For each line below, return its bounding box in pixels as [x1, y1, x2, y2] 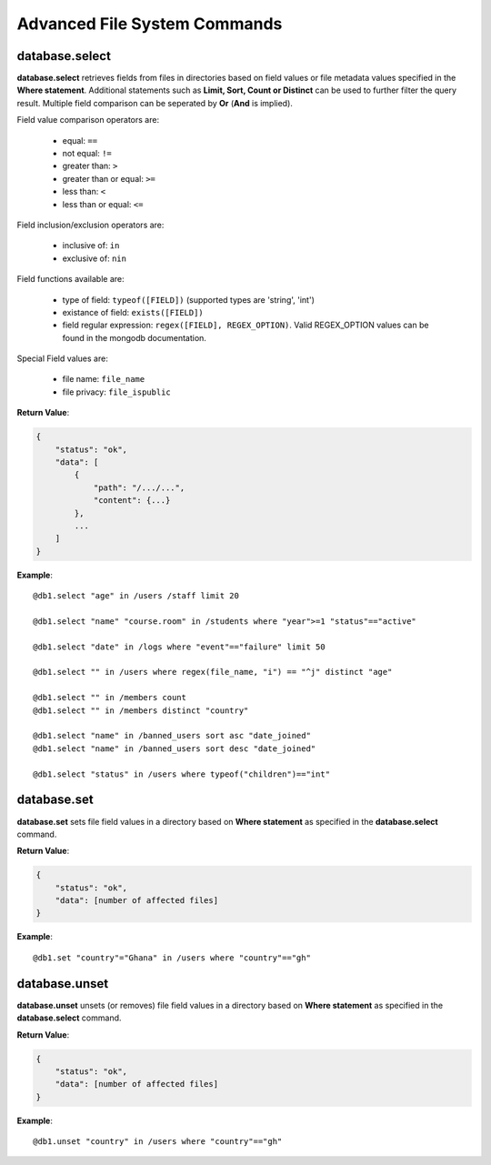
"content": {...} [93, 496, 171, 506]
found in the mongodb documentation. [62, 332, 206, 343]
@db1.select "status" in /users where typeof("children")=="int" [33, 768, 331, 779]
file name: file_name [62, 374, 145, 385]
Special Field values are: [16, 353, 108, 364]
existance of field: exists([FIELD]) [62, 306, 204, 317]
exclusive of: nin [62, 253, 127, 264]
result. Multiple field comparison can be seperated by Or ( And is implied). [16, 97, 293, 108]
